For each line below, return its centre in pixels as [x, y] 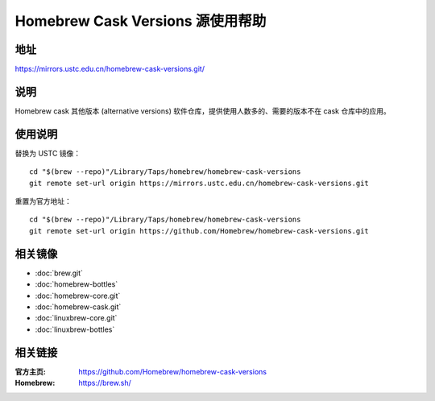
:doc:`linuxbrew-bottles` [75, 329]
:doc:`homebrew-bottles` [77, 284]
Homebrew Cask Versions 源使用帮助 [141, 21]
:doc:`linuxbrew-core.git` [76, 318]
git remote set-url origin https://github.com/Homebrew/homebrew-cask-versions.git [199, 231]
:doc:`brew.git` [59, 273]
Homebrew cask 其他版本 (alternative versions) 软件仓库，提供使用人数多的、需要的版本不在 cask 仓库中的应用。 [203, 111]
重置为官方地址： [43, 201]
